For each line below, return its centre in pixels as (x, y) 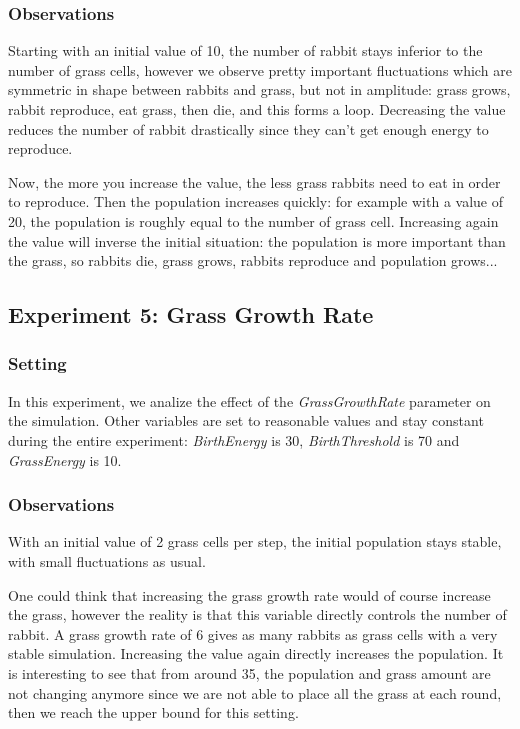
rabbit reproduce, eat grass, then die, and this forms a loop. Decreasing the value (257, 109)
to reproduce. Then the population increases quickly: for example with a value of (255, 201)
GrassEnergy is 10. (65, 459)
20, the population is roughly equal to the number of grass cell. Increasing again (253, 220)
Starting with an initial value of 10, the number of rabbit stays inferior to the (245, 50)
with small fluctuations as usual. (107, 560)
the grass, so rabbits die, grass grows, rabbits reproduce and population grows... (253, 260)
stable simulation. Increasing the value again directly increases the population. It (256, 653)
